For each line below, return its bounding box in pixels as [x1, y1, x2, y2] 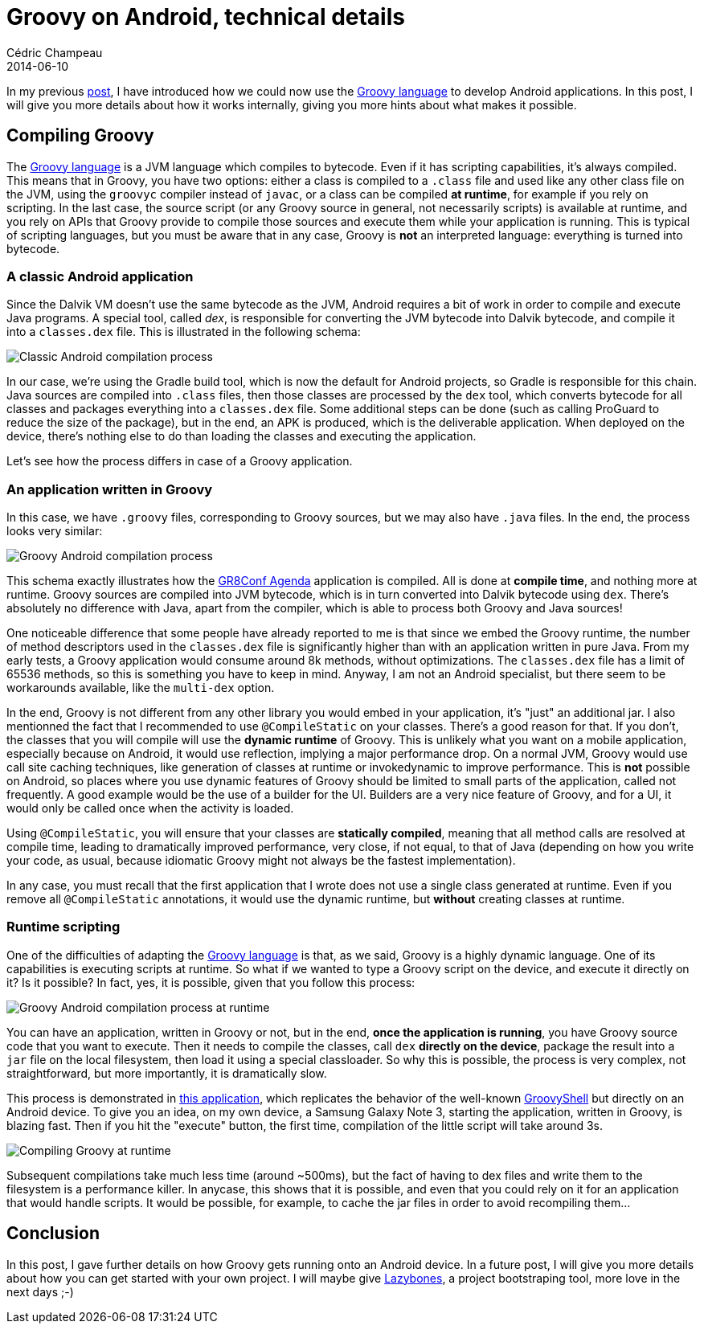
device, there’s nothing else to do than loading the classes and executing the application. [6, 429, 477, 444]
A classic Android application [6, 268, 194, 284]
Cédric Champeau [6, 45, 103, 59]
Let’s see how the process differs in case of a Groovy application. [6, 454, 353, 469]
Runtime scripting [6, 919, 121, 935]
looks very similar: [6, 524, 103, 538]
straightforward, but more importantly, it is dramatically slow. [6, 1066, 327, 1080]
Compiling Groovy [6, 125, 154, 146]
